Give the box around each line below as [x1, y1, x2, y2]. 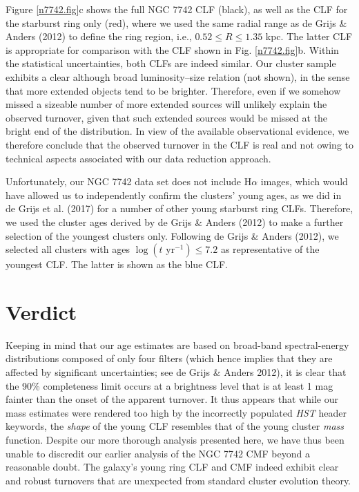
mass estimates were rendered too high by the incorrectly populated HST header [6, 405, 347, 419]
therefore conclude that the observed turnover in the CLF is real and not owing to [6, 137, 353, 151]
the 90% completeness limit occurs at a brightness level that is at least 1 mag [6, 378, 333, 392]
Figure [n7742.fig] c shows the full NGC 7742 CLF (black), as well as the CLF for [6, 2, 348, 16]
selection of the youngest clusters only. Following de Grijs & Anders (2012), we [6, 228, 339, 243]
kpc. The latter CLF [265, 29, 353, 44]
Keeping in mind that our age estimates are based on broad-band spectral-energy [6, 337, 349, 352]
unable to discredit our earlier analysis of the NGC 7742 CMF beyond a [6, 446, 310, 460]
